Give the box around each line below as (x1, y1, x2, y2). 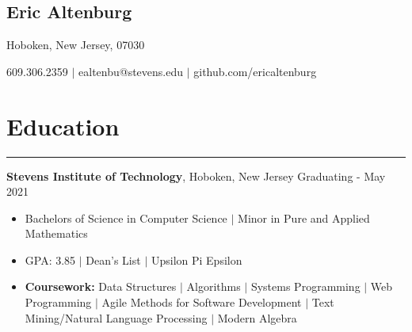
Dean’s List (86, 251, 141, 268)
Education (6, 109, 120, 142)
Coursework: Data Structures (25, 278, 177, 295)
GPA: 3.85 (25, 251, 76, 268)
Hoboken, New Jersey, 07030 (6, 36, 145, 53)
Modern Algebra (217, 309, 297, 326)
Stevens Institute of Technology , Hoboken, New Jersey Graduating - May (6, 167, 386, 184)
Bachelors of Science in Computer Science (25, 209, 227, 226)
